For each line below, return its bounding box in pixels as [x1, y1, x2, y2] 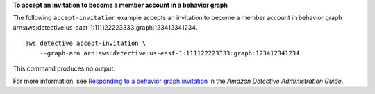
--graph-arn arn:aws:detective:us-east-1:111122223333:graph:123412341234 [39, 49, 300, 57]
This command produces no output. [12, 64, 116, 73]
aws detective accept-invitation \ [25, 39, 147, 48]
